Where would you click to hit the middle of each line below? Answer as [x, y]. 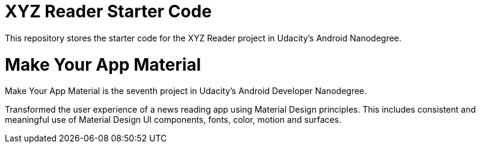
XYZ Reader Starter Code [108, 11]
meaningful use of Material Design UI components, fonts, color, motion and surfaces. [173, 120]
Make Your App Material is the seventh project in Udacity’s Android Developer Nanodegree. [186, 91]
